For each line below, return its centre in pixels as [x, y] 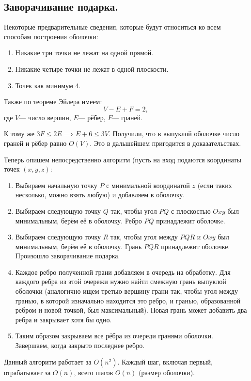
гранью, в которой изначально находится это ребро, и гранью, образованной [128, 300]
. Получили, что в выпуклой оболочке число [174, 134]
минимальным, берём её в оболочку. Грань [78, 246]
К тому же [19, 134]
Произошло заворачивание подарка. [68, 256]
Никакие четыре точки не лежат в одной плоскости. [92, 69]
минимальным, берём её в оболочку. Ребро [78, 220]
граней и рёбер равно [35, 143]
